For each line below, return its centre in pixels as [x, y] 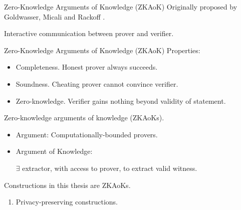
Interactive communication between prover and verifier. [89, 33]
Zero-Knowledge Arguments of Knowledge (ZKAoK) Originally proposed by [121, 7]
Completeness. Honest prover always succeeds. [87, 67]
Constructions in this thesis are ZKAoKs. [67, 185]
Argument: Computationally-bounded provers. [87, 134]
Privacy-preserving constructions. [67, 202]
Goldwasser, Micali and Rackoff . [55, 16]
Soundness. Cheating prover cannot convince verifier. [97, 83]
